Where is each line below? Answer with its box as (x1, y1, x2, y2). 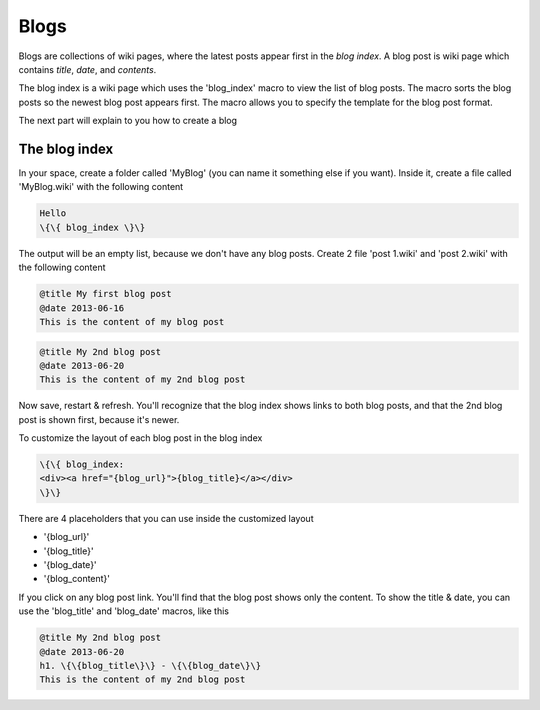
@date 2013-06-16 (39, 302, 125, 314)
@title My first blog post (39, 288, 172, 300)
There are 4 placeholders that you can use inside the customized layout (18, 512, 314, 524)
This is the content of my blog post (39, 316, 225, 327)
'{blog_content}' (43, 573, 110, 585)
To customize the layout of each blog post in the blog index (18, 432, 263, 444)
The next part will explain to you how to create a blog (18, 115, 238, 127)
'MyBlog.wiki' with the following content (18, 181, 184, 193)
